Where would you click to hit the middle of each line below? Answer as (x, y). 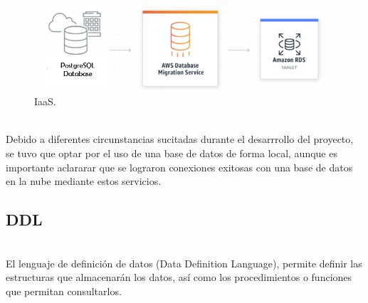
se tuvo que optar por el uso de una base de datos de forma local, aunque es (172, 153)
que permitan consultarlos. (64, 291)
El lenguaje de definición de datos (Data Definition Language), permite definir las (184, 263)
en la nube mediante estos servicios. (84, 181)
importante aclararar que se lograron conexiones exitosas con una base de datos (179, 167)
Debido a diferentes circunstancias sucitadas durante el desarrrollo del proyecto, (180, 139)
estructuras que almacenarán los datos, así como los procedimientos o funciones (179, 277)
